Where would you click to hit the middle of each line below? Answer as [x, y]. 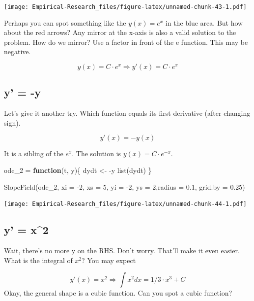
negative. [17, 51]
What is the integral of [38, 260]
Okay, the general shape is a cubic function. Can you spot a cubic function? [118, 293]
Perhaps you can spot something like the [65, 22]
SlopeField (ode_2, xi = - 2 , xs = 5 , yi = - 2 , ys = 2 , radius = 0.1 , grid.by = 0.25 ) [125, 186]
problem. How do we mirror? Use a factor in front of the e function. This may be [126, 42]
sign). [12, 122]
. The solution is [97, 153]
